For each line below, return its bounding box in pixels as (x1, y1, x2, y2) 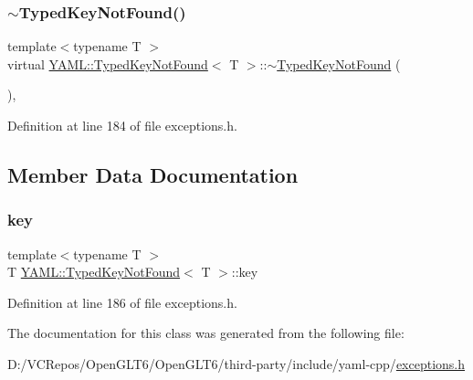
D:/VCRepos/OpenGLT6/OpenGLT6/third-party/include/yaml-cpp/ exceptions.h (7, 354, 466, 373)
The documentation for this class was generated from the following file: (7, 323, 405, 343)
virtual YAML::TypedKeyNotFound (7, 54, 208, 73)
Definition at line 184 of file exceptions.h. (7, 116, 237, 134)
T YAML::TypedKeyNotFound (7, 262, 181, 281)
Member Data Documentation (7, 160, 299, 188)
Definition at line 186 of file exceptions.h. (7, 292, 237, 311)
